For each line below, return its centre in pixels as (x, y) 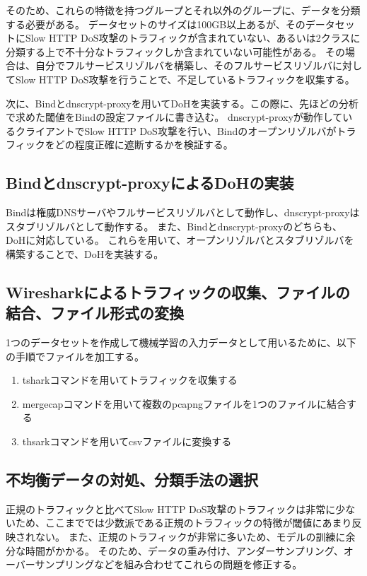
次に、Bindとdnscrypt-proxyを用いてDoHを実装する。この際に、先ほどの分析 (182, 103)
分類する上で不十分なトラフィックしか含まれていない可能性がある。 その (175, 51)
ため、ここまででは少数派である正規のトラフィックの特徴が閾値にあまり (183, 523)
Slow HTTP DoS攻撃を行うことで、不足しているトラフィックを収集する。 (185, 79)
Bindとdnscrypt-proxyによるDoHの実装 (150, 183)
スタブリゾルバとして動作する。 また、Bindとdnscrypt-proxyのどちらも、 (174, 226)
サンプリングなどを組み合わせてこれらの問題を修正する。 (169, 564)
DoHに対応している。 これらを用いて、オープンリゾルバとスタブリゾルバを (180, 240)
